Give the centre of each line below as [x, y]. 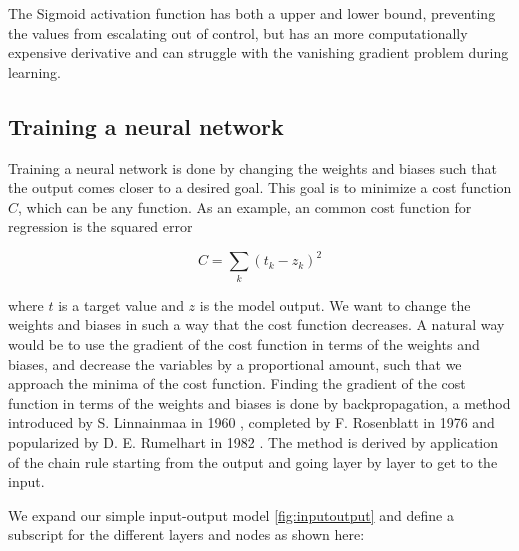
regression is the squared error [100, 226]
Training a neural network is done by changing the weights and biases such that [252, 167]
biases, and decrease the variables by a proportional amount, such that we [235, 363]
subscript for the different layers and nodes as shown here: [186, 534]
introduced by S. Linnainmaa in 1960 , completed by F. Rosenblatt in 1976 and [251, 422]
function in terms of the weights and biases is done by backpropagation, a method [259, 402]
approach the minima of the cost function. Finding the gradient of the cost [237, 383]
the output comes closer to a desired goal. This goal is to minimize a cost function [260, 187]
